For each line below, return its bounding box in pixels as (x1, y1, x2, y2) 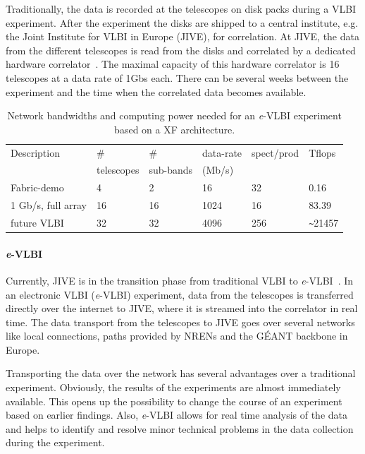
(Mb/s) (202, 162, 234, 177)
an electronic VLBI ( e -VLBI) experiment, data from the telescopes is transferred (6, 287, 354, 301)
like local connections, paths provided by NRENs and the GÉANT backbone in (6, 328, 348, 343)
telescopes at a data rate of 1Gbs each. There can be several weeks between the (6, 70, 349, 85)
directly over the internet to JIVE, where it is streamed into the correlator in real (6, 301, 358, 316)
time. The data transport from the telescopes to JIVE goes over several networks (6, 314, 355, 329)
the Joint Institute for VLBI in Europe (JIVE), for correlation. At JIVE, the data (6, 29, 359, 44)
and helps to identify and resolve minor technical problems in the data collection (6, 421, 354, 436)
